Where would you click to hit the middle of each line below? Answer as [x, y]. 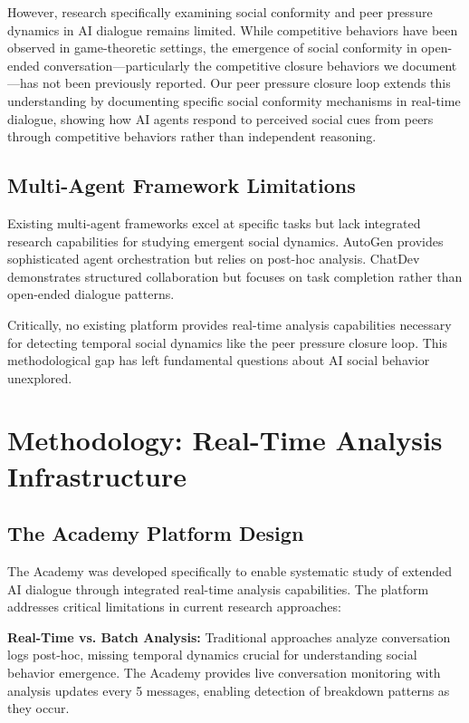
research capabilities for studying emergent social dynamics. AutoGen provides [225, 241]
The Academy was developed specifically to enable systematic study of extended [230, 571]
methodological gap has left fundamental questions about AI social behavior [219, 360]
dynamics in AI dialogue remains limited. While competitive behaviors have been [233, 29]
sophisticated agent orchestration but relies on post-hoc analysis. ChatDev [214, 259]
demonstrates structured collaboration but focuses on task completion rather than [235, 276]
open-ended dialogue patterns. [91, 294]
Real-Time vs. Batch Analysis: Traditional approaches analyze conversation [229, 636]
